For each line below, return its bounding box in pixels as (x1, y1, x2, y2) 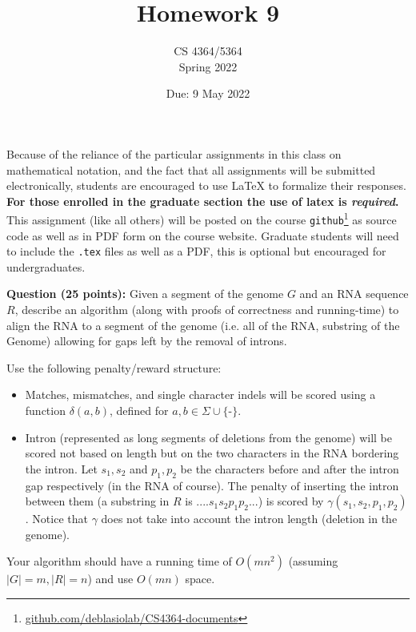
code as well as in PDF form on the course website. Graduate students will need (6, 227, 399, 244)
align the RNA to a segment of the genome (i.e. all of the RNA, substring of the (6, 316, 400, 333)
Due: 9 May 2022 (166, 85, 250, 102)
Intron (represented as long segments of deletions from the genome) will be (25, 429, 393, 445)
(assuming (288, 553, 338, 570)
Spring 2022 (178, 58, 238, 74)
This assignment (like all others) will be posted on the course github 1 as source (6, 209, 397, 227)
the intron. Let (25, 460, 98, 477)
